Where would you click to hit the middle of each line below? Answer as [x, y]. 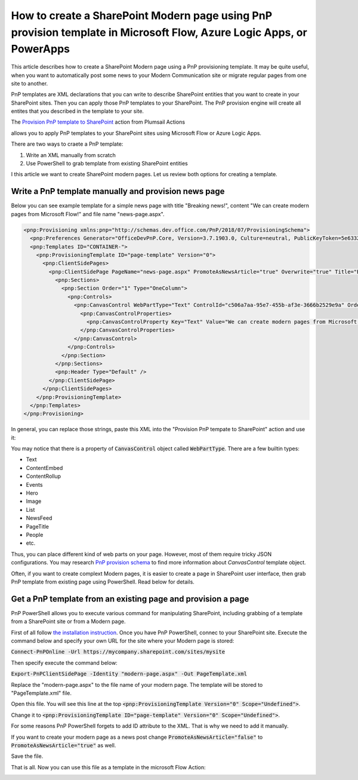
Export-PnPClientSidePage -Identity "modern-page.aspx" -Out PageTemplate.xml [129, 674]
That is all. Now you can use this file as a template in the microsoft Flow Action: [108, 767]
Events [34, 484]
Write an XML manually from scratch [71, 155]
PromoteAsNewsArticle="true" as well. [64, 745]
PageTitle [38, 526]
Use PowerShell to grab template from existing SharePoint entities [107, 164]
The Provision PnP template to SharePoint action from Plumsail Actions [98, 122]
